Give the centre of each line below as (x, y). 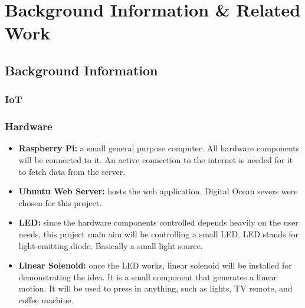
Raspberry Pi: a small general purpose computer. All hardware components (159, 148)
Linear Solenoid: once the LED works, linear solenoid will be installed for (155, 265)
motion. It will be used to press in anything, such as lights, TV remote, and (155, 288)
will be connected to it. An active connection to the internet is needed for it (156, 160)
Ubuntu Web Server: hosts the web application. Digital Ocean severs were (158, 191)
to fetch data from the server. (72, 171)
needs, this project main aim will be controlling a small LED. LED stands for (158, 234)
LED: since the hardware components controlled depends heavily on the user (158, 222)
